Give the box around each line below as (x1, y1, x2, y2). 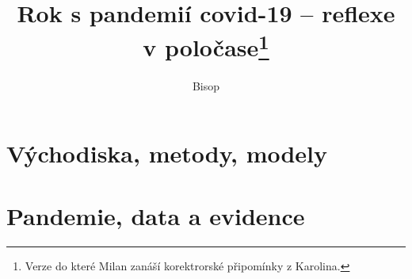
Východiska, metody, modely (6, 137, 328, 170)
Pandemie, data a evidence (6, 199, 305, 231)
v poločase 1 (143, 28, 269, 63)
